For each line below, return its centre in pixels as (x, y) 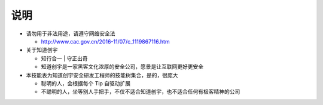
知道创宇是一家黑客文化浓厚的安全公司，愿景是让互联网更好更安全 (122, 67)
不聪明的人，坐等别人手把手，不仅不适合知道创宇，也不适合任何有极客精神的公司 (141, 92)
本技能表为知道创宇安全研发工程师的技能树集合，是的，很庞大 (102, 75)
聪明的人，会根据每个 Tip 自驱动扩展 (86, 83)
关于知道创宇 (42, 50)
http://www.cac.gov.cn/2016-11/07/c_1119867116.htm (105, 41)
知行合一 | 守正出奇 (64, 58)
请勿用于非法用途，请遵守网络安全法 (71, 33)
